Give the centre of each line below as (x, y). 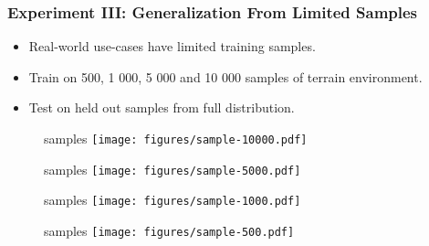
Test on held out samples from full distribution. (162, 107)
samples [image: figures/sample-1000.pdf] (173, 200)
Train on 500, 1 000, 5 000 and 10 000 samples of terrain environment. (225, 76)
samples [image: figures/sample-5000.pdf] (173, 169)
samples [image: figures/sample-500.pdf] (169, 230)
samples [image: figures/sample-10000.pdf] (176, 138)
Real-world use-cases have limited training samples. (172, 46)
